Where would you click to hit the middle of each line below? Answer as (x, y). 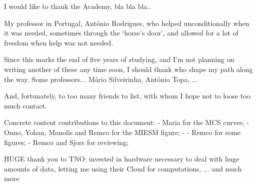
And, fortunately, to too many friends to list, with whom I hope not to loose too (127, 96)
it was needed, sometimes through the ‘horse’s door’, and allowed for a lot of (121, 33)
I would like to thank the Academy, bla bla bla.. (78, 6)
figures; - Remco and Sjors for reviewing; (66, 142)
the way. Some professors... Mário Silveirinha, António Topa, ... (101, 79)
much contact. (25, 105)
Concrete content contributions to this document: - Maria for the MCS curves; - (126, 122)
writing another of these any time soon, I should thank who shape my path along (128, 69)
